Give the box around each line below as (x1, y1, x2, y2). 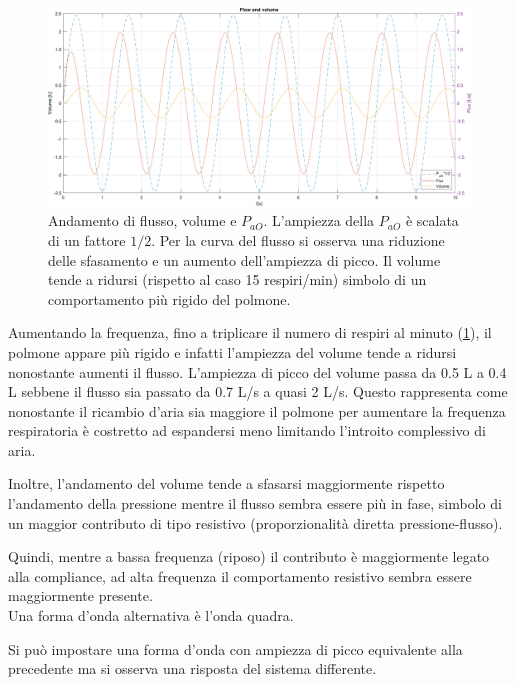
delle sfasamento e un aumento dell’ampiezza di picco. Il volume (48, 249, 441, 270)
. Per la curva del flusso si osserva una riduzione (151, 229, 445, 250)
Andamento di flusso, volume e (48, 210, 237, 231)
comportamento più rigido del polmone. (48, 288, 291, 309)
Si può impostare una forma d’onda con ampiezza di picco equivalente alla (8, 638, 463, 659)
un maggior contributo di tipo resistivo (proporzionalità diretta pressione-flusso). (8, 512, 503, 533)
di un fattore (48, 229, 126, 250)
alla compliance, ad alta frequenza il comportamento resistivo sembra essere (8, 565, 472, 586)
